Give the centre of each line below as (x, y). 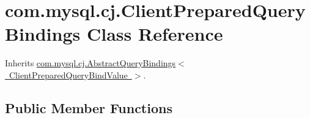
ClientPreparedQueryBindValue (68, 75)
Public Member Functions (89, 107)
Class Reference (155, 34)
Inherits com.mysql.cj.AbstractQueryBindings (90, 63)
